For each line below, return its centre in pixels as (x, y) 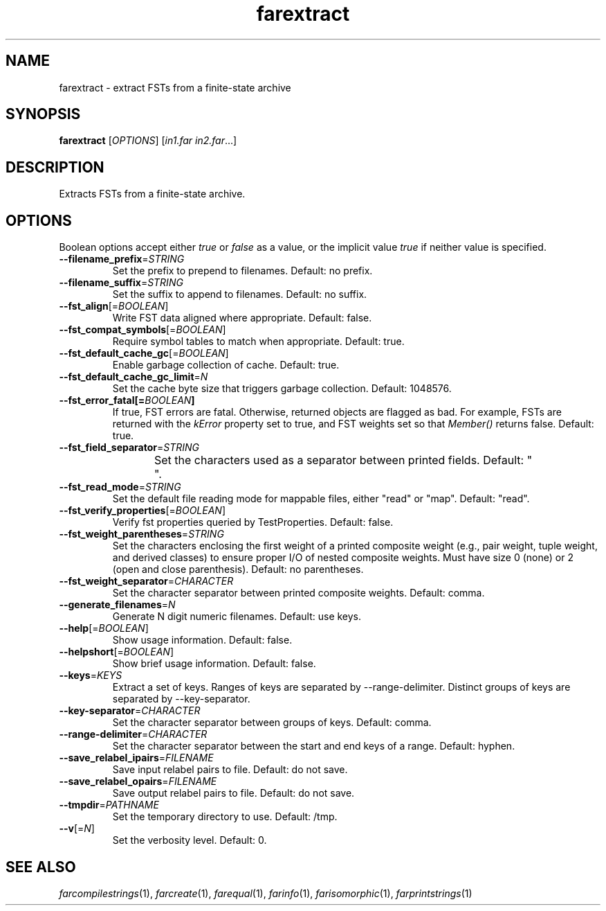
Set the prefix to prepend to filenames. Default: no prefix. (242, 271)
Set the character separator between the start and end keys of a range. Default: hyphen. (314, 746)
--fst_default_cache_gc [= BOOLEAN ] (144, 353)
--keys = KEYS (91, 675)
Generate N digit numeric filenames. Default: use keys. (237, 617)
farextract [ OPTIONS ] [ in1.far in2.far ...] (148, 141)
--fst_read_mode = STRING (120, 487)
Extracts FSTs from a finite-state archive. (152, 194)
